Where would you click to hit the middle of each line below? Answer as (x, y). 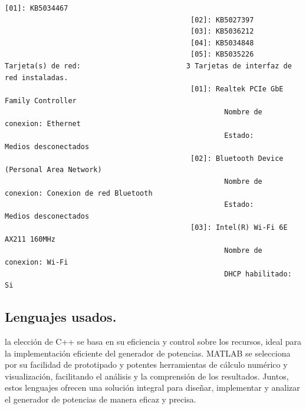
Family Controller (41, 100)
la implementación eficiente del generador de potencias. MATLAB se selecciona (148, 353)
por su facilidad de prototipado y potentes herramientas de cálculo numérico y (146, 365)
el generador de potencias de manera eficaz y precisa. (101, 399)
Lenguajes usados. (61, 317)
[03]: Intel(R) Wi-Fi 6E (239, 228)
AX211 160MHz (30, 239)
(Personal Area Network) (53, 170)
